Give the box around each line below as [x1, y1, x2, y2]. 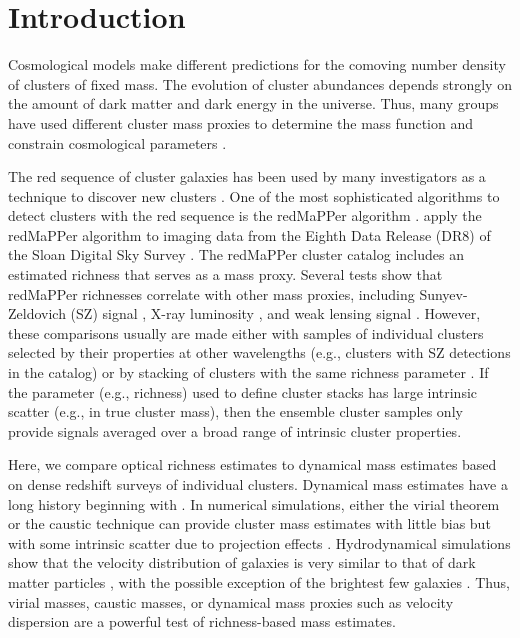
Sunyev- [419, 283, 468, 304]
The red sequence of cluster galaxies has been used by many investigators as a [8, 166, 486, 187]
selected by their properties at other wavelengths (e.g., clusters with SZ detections [8, 342, 511, 363]
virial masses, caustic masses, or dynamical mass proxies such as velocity [8, 591, 454, 612]
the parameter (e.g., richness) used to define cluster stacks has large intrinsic [8, 381, 478, 402]
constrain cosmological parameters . [8, 132, 227, 153]
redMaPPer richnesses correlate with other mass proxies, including [8, 283, 415, 304]
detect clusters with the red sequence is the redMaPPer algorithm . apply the [8, 205, 482, 226]
